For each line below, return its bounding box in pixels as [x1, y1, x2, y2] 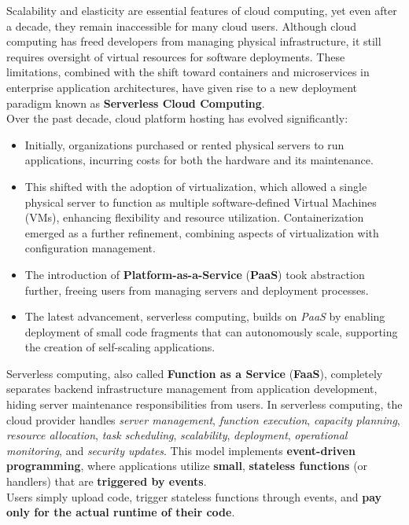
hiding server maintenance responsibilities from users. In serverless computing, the [6, 396, 403, 413]
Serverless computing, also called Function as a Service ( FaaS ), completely [6, 365, 383, 381]
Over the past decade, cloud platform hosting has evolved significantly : [6, 110, 348, 127]
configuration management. [24, 240, 156, 256]
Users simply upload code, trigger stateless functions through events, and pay [6, 488, 382, 505]
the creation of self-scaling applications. [24, 339, 216, 355]
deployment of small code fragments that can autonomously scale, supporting [24, 323, 398, 340]
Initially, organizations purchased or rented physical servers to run [24, 136, 345, 152]
